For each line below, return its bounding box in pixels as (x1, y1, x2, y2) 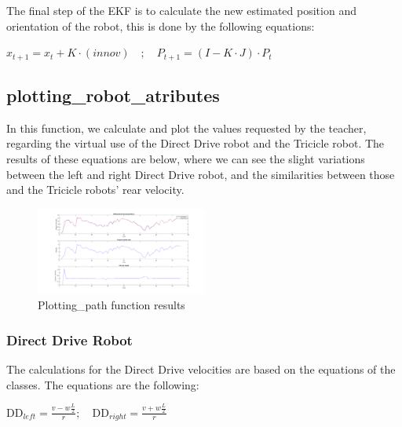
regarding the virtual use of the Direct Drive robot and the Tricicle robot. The (6, 135, 385, 151)
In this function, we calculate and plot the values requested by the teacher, (6, 119, 367, 136)
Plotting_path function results (38, 297, 185, 313)
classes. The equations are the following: (6, 376, 199, 392)
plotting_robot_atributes (6, 83, 220, 108)
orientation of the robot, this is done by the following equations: (6, 17, 315, 34)
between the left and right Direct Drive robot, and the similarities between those (6, 166, 395, 182)
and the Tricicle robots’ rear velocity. (6, 181, 185, 198)
